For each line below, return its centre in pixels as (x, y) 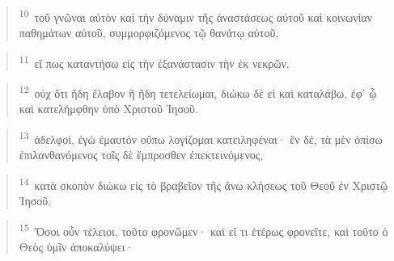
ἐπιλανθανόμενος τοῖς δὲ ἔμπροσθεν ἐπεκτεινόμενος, (141, 155)
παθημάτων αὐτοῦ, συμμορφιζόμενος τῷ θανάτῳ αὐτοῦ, (149, 33)
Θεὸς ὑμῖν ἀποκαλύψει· (76, 246)
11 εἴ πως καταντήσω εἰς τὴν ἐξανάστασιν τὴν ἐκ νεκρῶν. (154, 61)
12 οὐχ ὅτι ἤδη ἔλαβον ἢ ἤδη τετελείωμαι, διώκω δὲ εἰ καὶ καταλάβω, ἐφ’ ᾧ (198, 92)
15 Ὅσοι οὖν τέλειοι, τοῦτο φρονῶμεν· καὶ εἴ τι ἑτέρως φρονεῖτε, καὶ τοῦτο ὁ (203, 229)
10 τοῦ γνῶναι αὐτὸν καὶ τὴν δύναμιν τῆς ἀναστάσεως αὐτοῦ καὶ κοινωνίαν (195, 16)
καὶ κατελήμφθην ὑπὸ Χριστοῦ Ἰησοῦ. (108, 109)
